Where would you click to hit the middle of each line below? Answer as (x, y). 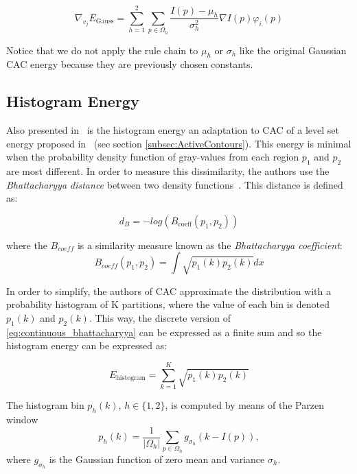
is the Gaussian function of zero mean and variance (157, 459)
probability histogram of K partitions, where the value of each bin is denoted (168, 304)
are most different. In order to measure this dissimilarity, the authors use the (168, 171)
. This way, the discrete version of (160, 318)
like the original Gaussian (293, 50)
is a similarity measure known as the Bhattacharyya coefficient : (210, 245)
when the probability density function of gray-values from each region (153, 157)
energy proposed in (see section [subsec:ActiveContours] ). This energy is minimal (179, 143)
